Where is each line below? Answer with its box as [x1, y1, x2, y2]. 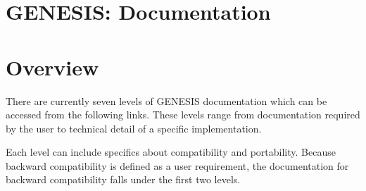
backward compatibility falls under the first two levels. [6, 172, 241, 187]
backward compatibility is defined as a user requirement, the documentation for [6, 158, 349, 173]
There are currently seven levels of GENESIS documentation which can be [6, 93, 327, 108]
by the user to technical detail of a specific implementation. [6, 121, 262, 135]
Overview [6, 52, 99, 81]
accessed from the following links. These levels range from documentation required [6, 107, 360, 122]
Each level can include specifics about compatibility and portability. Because [6, 144, 336, 159]
